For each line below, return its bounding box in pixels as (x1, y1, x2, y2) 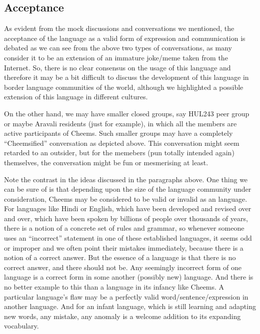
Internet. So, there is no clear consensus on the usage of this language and (4, 62, 231, 72)
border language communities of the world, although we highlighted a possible (4, 81, 243, 92)
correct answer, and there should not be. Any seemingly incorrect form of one (4, 262, 241, 272)
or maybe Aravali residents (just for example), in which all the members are (4, 118, 237, 128)
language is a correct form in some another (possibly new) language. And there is (4, 272, 253, 282)
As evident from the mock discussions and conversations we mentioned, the (4, 23, 234, 33)
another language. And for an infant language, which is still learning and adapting (4, 301, 256, 312)
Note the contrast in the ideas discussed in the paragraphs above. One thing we (4, 174, 248, 184)
